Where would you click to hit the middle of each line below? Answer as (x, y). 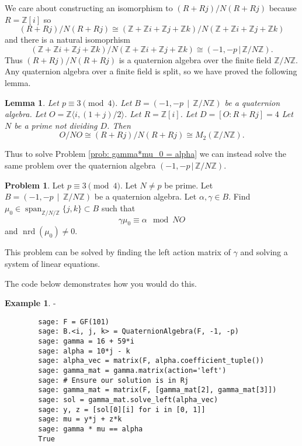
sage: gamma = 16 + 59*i (86, 341)
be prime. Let (189, 185)
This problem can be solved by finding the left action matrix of (118, 252)
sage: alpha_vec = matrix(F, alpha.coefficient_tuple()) (151, 361)
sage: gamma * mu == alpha (91, 429)
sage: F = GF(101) (74, 322)
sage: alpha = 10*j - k (84, 351)
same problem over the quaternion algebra (80, 165)
